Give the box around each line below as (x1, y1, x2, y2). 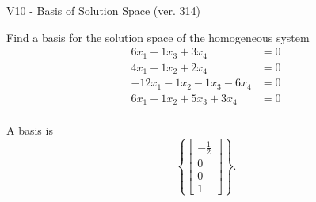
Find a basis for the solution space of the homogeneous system (6, 29, 310, 45)
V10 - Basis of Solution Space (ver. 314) (6, 2, 200, 18)
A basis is (6, 122, 53, 139)
